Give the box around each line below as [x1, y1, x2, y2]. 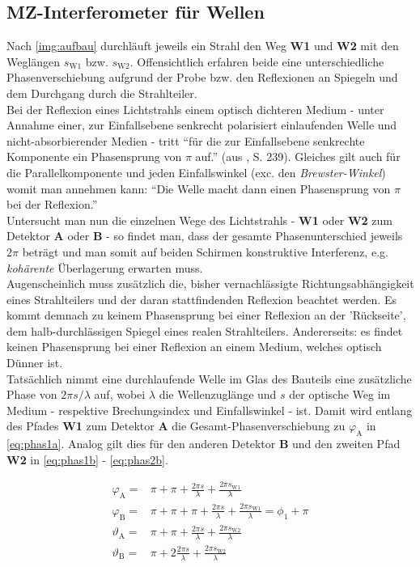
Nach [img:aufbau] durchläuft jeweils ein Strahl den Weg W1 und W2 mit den [6, 37, 399, 54]
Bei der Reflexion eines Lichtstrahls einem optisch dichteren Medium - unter [6, 100, 384, 117]
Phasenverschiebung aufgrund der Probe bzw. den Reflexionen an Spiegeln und [6, 69, 398, 86]
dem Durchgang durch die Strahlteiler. [6, 84, 197, 101]
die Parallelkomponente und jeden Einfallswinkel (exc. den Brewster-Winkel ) [6, 163, 386, 180]
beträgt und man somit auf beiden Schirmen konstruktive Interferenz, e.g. [22, 243, 388, 260]
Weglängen [6, 53, 61, 70]
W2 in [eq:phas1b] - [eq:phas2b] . [6, 451, 168, 468]
